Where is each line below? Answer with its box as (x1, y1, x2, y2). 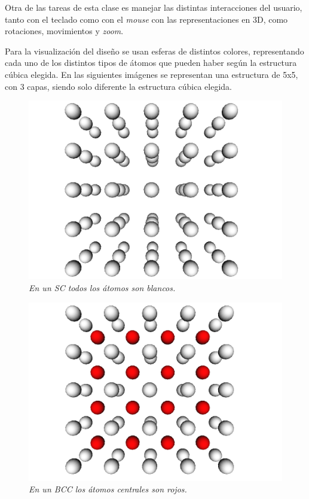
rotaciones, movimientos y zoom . (5, 25, 124, 37)
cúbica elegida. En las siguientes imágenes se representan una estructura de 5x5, (5, 68, 298, 80)
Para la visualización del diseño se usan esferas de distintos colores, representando (5, 44, 304, 57)
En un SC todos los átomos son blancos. (29, 281, 176, 294)
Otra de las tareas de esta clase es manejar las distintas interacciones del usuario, (5, 1, 302, 13)
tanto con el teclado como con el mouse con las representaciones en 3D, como (5, 13, 288, 25)
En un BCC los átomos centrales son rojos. (29, 483, 187, 495)
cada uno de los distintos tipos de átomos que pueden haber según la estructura (5, 56, 297, 69)
